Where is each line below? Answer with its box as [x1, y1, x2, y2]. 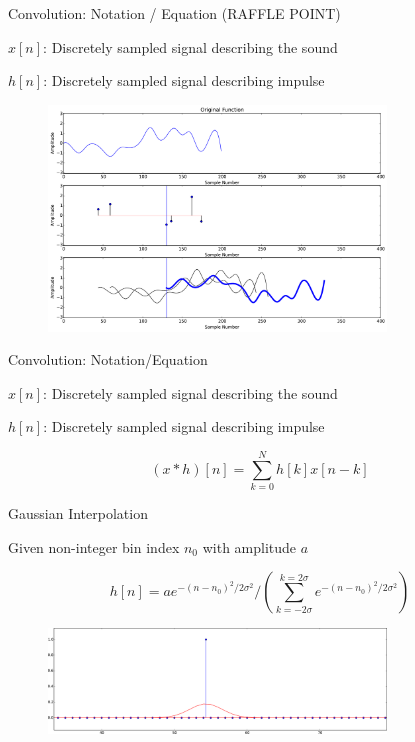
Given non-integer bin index [8, 536, 180, 557]
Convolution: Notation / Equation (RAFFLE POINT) [8, 3, 341, 23]
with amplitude [202, 536, 297, 557]
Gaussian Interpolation [8, 503, 148, 524]
